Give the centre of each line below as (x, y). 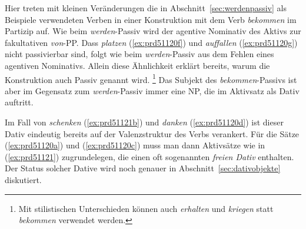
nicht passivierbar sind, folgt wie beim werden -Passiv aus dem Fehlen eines (139, 54)
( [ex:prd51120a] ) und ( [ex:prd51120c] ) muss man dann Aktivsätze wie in (135, 145)
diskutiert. (23, 179)
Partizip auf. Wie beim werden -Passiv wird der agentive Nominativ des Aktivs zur (153, 31)
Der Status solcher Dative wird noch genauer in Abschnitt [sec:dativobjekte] (143, 168)
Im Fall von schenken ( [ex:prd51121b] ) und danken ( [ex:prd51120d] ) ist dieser (144, 122)
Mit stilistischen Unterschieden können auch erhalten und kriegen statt (146, 208)
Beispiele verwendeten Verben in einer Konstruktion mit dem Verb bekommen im (151, 19)
